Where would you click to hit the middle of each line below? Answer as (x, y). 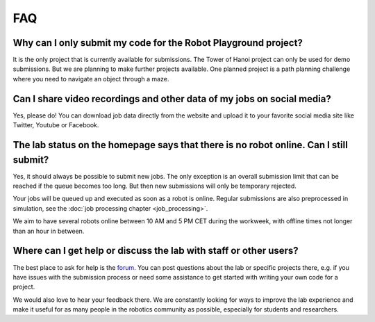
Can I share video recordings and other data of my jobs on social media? (172, 98)
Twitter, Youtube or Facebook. (56, 125)
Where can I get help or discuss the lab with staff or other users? (156, 251)
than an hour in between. (49, 231)
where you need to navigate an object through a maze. (91, 79)
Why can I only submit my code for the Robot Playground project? (158, 43)
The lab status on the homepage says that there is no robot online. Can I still (181, 145)
